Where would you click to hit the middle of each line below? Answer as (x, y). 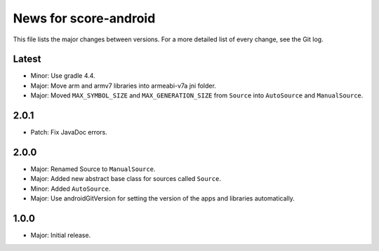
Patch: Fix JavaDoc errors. (69, 133)
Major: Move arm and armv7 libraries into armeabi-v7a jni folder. (124, 86)
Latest (27, 59)
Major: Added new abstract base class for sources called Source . (126, 179)
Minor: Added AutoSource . (71, 189)
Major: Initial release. (61, 236)
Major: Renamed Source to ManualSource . (93, 169)
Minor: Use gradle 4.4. (63, 76)
